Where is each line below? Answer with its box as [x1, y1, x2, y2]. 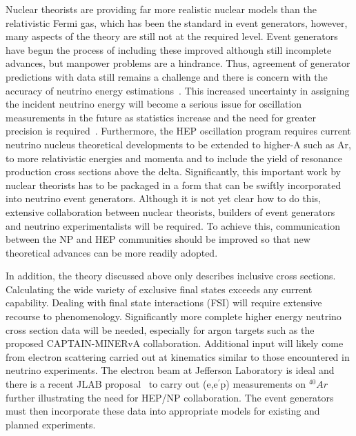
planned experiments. [6, 417, 96, 431]
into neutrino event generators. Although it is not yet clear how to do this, [6, 191, 321, 206]
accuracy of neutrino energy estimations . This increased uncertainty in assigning [6, 83, 350, 97]
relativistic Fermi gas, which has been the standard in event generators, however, [6, 15, 348, 30]
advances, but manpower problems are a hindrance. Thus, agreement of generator [6, 56, 350, 70]
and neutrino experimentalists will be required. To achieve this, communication [6, 218, 340, 232]
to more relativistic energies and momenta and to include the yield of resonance [6, 150, 343, 165]
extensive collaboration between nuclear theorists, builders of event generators [6, 204, 335, 219]
